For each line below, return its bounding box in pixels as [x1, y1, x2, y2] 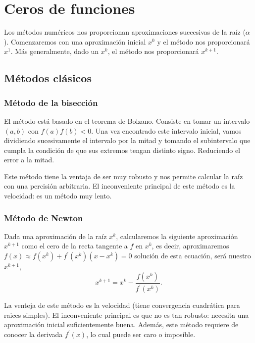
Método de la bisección [4, 96, 98, 108]
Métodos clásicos [4, 70, 92, 86]
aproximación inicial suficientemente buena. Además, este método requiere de [4, 319, 239, 330]
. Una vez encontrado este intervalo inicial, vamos [91, 125, 242, 136]
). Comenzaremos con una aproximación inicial [4, 36, 146, 47]
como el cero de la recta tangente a [21, 241, 128, 251]
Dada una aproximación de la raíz [4, 231, 107, 241]
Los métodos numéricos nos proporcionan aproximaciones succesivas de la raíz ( [4, 27, 246, 37]
